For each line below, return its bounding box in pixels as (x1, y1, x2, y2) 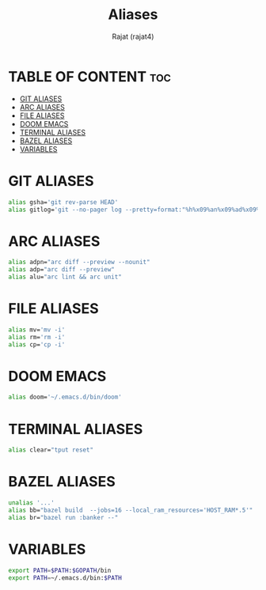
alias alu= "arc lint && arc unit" (8, 273, 123, 282)
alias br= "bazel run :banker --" (8, 513, 119, 521)
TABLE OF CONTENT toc (8, 67, 172, 85)
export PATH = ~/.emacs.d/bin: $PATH (8, 573, 123, 582)
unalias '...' (8, 499, 55, 507)
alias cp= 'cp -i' (8, 340, 66, 349)
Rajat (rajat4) (112, 32, 154, 41)
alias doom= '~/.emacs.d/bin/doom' (8, 393, 123, 401)
